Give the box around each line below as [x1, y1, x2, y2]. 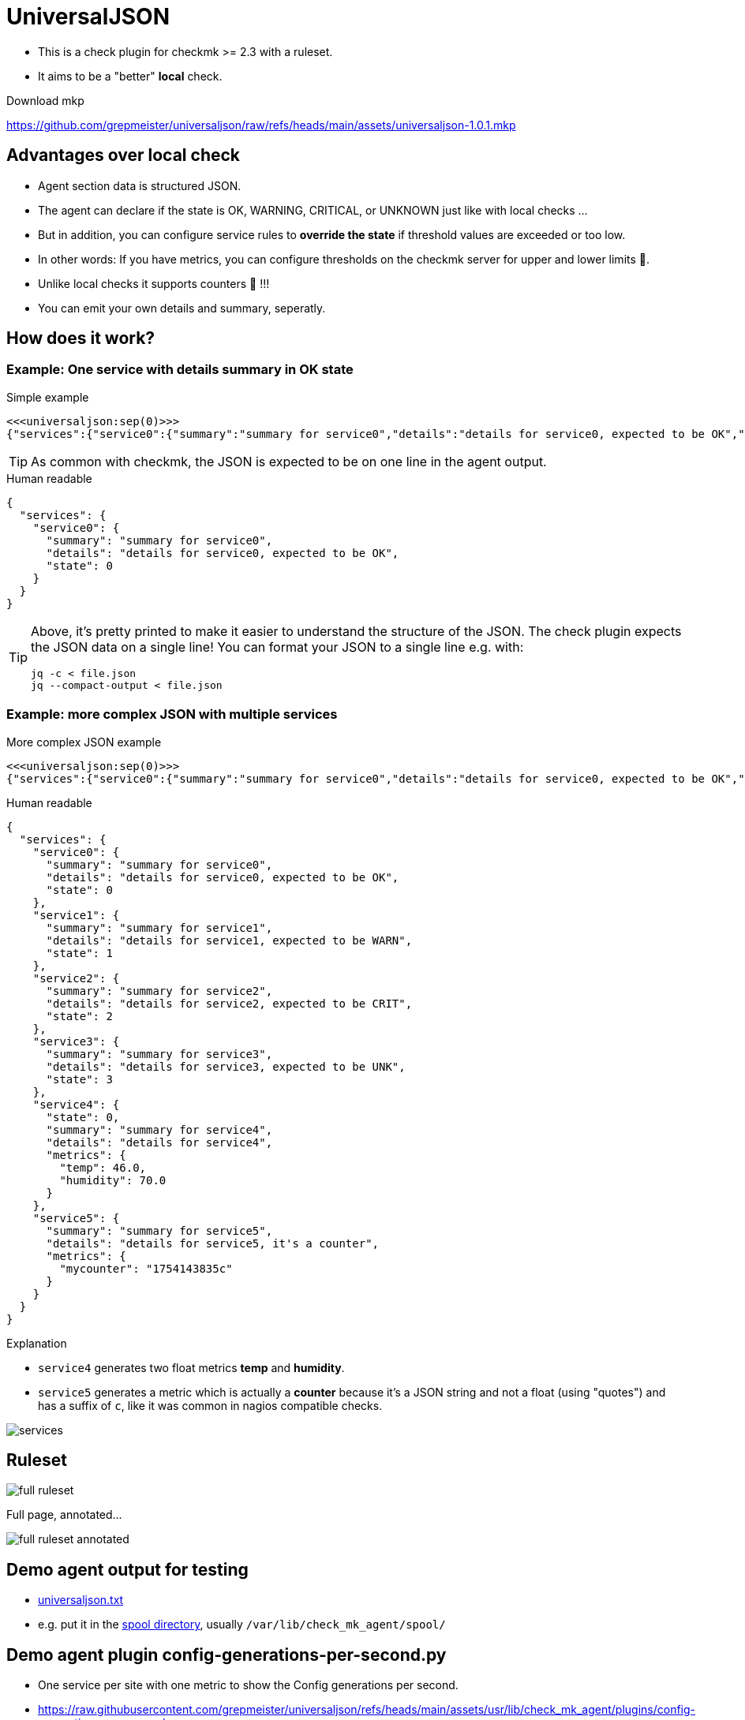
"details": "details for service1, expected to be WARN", [46, 933, 413, 947]
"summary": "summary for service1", [46, 921, 273, 934]
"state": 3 [46, 1072, 113, 1086]
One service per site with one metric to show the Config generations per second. [38, 1678, 459, 1692]
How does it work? [6, 328, 155, 349]
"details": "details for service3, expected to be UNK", [46, 1060, 406, 1073]
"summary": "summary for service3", [46, 1047, 273, 1060]
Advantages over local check [6, 145, 241, 166]
